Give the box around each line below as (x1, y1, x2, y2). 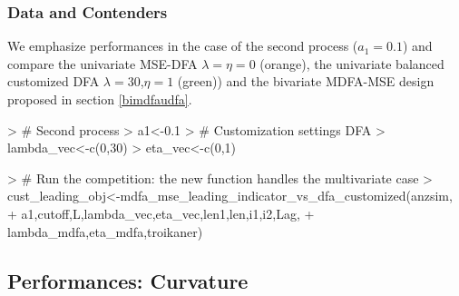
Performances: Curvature (7, 266, 249, 294)
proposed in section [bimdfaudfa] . (7, 90, 192, 108)
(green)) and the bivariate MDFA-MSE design (177, 72, 435, 91)
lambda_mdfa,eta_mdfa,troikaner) (7, 222, 203, 241)
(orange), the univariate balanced (259, 54, 444, 73)
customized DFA (7, 72, 100, 91)
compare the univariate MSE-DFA (7, 54, 198, 73)
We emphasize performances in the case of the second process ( (7, 36, 358, 55)
